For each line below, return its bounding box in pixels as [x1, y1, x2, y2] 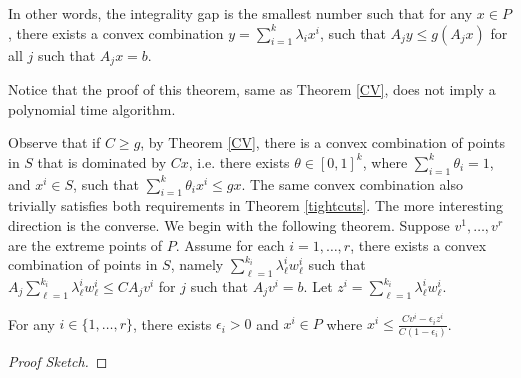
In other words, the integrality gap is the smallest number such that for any [8, 3, 473, 23]
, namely [170, 254, 224, 275]
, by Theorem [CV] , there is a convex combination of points [140, 132, 505, 153]
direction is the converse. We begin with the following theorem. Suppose [8, 215, 450, 236]
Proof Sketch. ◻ [8, 350, 108, 371]
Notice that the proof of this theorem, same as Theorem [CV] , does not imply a [8, 79, 496, 100]
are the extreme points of [8, 234, 163, 255]
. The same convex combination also [241, 173, 463, 194]
